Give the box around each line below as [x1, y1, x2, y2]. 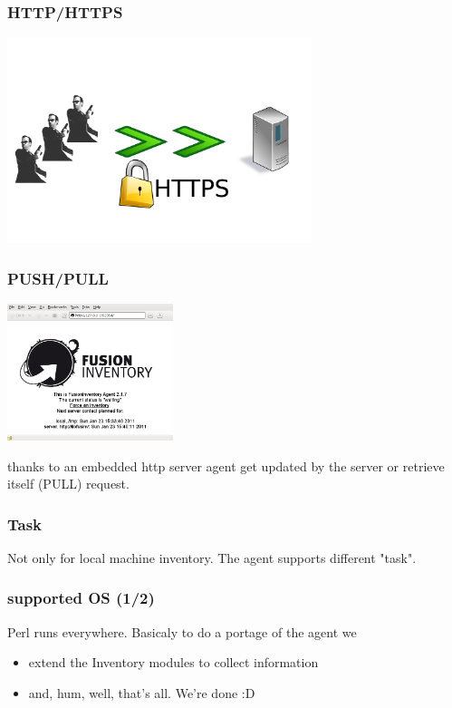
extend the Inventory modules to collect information [28, 653, 319, 672]
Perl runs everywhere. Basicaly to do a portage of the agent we [7, 622, 357, 641]
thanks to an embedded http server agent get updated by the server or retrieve [7, 456, 445, 475]
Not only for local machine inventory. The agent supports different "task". [7, 548, 417, 567]
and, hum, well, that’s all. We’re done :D [28, 683, 255, 702]
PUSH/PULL [7, 267, 109, 289]
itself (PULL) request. [7, 474, 130, 493]
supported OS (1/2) [7, 587, 155, 609]
